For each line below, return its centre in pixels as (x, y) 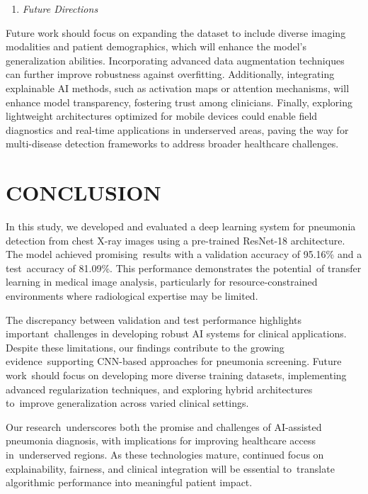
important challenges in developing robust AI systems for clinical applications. (176, 333)
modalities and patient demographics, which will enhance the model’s (156, 46)
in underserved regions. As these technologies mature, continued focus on (165, 454)
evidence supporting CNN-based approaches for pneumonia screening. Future (174, 361)
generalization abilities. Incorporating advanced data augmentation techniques (175, 60)
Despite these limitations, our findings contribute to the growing (145, 347)
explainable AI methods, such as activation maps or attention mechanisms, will (178, 88)
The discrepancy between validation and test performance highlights (154, 319)
